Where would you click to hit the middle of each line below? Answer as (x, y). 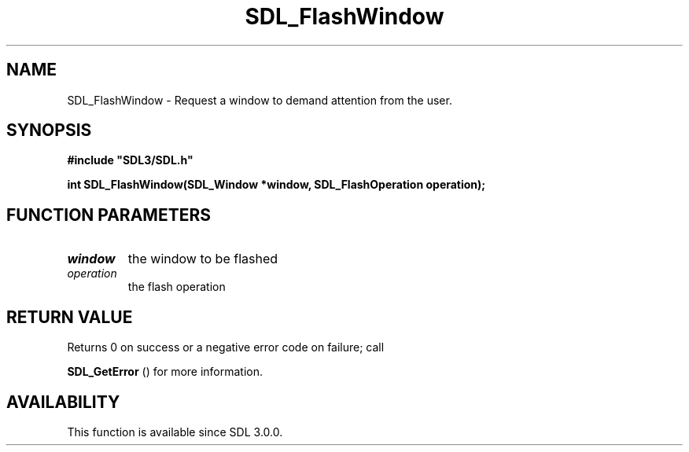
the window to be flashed (203, 259)
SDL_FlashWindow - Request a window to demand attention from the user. (260, 100)
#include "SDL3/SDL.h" (130, 160)
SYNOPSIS (49, 130)
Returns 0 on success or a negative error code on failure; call (226, 347)
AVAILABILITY (63, 402)
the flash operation (177, 287)
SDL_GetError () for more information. (165, 372)
